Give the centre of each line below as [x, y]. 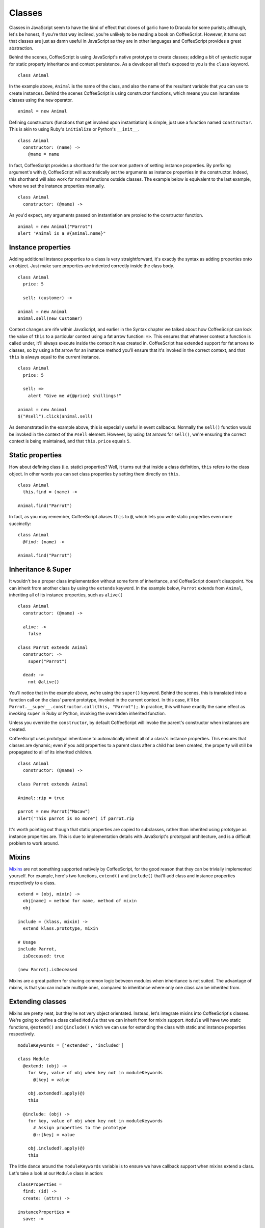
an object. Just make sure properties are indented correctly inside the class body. [92, 266]
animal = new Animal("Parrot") [55, 226]
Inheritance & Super [40, 570]
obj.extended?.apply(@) [56, 1093]
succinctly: [20, 524]
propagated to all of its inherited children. [51, 752]
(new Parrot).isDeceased [48, 970]
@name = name [43, 154]
